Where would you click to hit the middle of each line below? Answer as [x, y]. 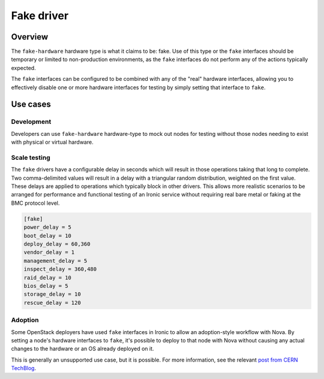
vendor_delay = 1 [49, 252]
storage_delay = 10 [52, 294]
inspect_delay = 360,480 [60, 269]
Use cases [31, 104]
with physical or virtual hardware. [52, 142]
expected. [23, 68]
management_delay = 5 [55, 261]
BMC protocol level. [35, 203]
